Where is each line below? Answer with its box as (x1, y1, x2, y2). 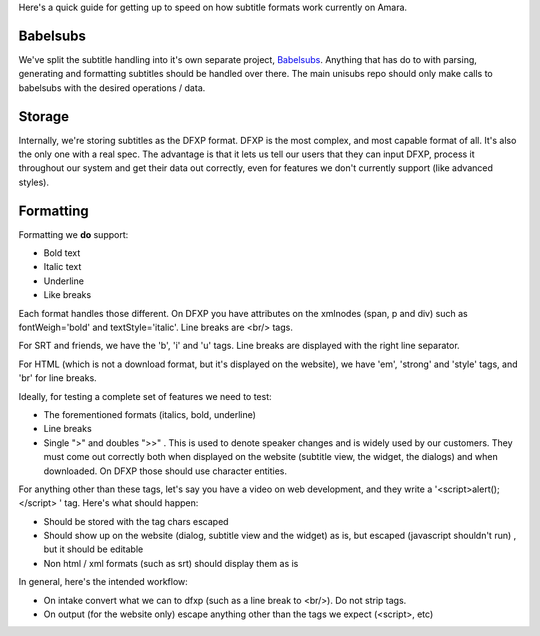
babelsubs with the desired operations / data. (18, 81, 206, 94)
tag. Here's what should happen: (63, 497, 199, 509)
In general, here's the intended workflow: (18, 576, 189, 588)
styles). (18, 176, 50, 188)
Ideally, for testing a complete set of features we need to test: (18, 390, 272, 402)
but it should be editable (43, 543, 144, 555)
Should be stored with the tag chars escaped (43, 515, 229, 527)
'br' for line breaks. (18, 372, 97, 384)
